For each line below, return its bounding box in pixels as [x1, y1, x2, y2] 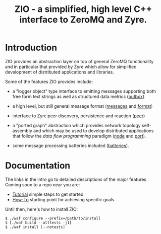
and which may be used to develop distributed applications [33, 128, 154, 134]
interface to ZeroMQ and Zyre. [19, 14, 147, 25]
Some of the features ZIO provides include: [5, 78, 93, 84]
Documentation [5, 160, 71, 171]
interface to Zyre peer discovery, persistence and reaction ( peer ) [12, 113, 145, 119]
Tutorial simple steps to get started [12, 191, 84, 197]
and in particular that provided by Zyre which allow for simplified [5, 64, 137, 70]
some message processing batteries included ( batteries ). [12, 143, 129, 149]
